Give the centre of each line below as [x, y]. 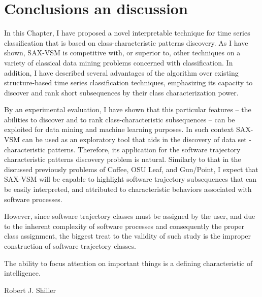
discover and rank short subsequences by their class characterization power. [121, 92]
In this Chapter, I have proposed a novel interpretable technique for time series [127, 33]
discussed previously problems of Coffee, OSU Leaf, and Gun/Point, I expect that [131, 169]
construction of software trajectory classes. [70, 246]
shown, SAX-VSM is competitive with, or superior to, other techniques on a [122, 53]
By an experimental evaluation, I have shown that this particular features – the [128, 109]
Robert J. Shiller [30, 290]
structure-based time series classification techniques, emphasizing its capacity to [128, 82]
